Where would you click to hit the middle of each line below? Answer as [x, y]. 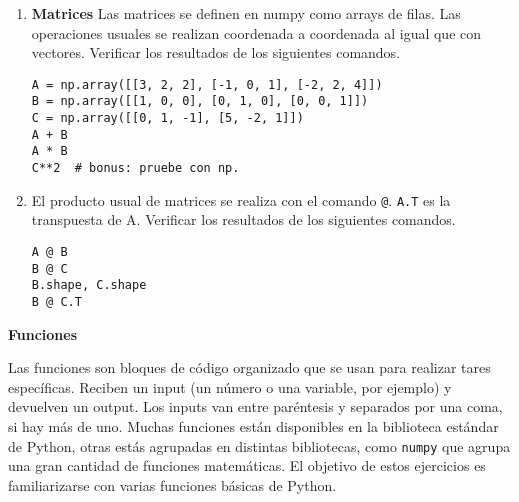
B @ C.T [56, 301]
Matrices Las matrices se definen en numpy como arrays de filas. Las [246, 13]
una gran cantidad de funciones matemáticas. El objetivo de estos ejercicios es [247, 465]
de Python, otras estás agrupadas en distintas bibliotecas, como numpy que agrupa [259, 445]
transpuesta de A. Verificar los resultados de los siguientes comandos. [243, 219]
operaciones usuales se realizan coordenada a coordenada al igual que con [256, 32]
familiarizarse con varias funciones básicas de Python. [172, 484]
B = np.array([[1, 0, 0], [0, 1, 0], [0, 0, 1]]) [200, 101]
